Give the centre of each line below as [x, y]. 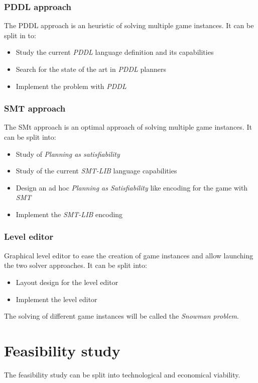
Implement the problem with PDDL [71, 86]
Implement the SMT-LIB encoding [69, 214]
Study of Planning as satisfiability [68, 154]
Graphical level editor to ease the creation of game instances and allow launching [129, 255]
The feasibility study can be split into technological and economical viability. [122, 374]
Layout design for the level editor [67, 282]
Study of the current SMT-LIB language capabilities [96, 171]
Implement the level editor [56, 299]
